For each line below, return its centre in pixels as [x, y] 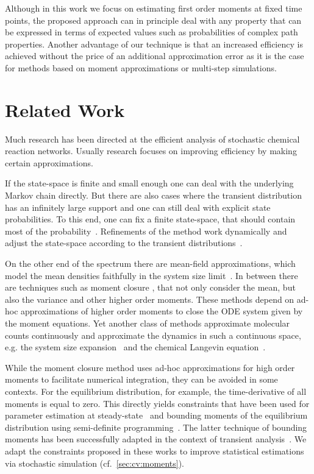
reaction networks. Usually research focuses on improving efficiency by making [151, 151]
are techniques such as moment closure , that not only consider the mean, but [150, 287]
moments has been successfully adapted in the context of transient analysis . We [156, 439]
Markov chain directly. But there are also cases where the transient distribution [153, 195]
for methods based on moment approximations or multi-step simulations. [141, 67]
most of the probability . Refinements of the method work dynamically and [146, 231]
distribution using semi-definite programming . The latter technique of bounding [156, 427]
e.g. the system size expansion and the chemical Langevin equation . [135, 347]
